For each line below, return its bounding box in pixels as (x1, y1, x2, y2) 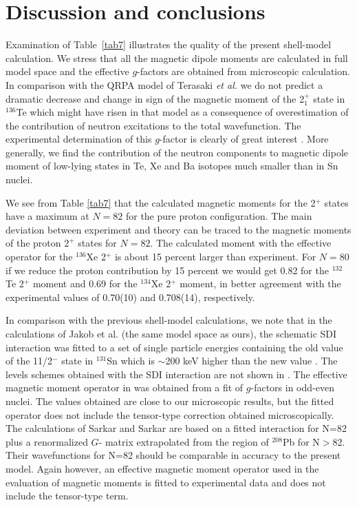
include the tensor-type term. (6, 488, 129, 503)
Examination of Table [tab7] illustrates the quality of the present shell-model (6, 37, 332, 52)
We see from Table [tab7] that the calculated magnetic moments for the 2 (6, 195, 316, 209)
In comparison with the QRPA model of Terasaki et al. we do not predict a (6, 77, 323, 92)
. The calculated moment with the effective (150, 236, 332, 250)
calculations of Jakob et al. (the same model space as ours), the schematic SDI (6, 327, 337, 340)
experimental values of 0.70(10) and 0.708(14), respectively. (6, 289, 255, 304)
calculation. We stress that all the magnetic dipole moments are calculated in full (6, 50, 348, 65)
